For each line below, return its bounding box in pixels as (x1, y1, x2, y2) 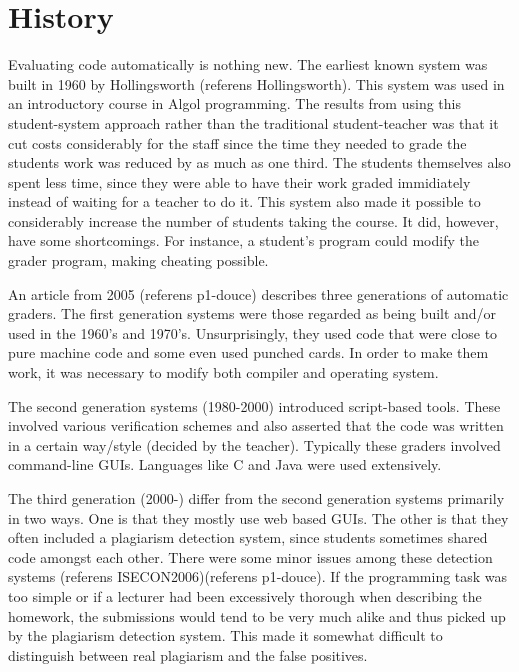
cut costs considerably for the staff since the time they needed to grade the (8, 132, 467, 153)
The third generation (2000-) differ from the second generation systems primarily (8, 488, 505, 508)
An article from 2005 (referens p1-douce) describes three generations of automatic (8, 283, 509, 304)
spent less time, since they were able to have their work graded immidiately (8, 171, 471, 192)
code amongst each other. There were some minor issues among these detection (8, 546, 493, 567)
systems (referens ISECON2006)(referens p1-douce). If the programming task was (8, 566, 508, 587)
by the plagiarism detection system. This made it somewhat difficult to (8, 625, 443, 646)
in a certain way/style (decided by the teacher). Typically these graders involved (8, 434, 501, 455)
